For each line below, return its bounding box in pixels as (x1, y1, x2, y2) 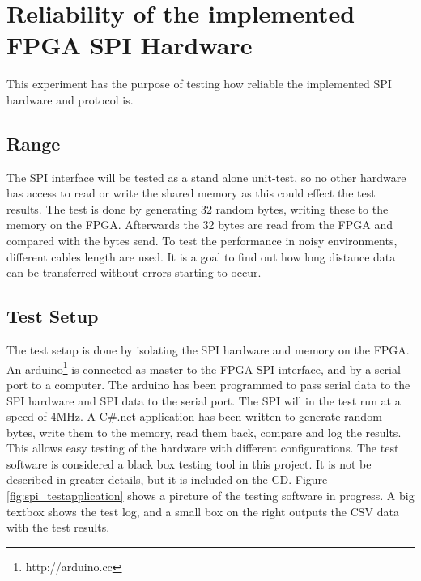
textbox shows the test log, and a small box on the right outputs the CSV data (6, 503, 399, 520)
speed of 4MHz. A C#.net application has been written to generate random (6, 408, 382, 425)
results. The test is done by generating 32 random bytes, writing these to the (6, 200, 389, 217)
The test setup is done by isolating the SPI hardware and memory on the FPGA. (6, 341, 410, 358)
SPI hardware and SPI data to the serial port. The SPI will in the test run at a (6, 392, 401, 409)
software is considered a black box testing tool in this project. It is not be (6, 455, 372, 472)
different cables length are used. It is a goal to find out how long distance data (6, 248, 396, 265)
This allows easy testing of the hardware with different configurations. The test (6, 439, 399, 456)
